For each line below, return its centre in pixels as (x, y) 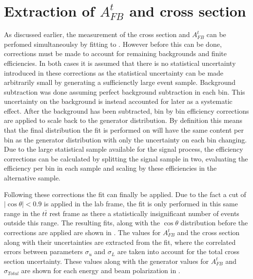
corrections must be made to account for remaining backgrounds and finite (115, 53)
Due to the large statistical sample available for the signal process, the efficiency (124, 149)
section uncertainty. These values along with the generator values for (107, 261)
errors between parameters (43, 251)
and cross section (188, 11)
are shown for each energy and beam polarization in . (101, 270)
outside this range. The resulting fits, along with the (82, 223)
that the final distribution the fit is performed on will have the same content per (124, 130)
